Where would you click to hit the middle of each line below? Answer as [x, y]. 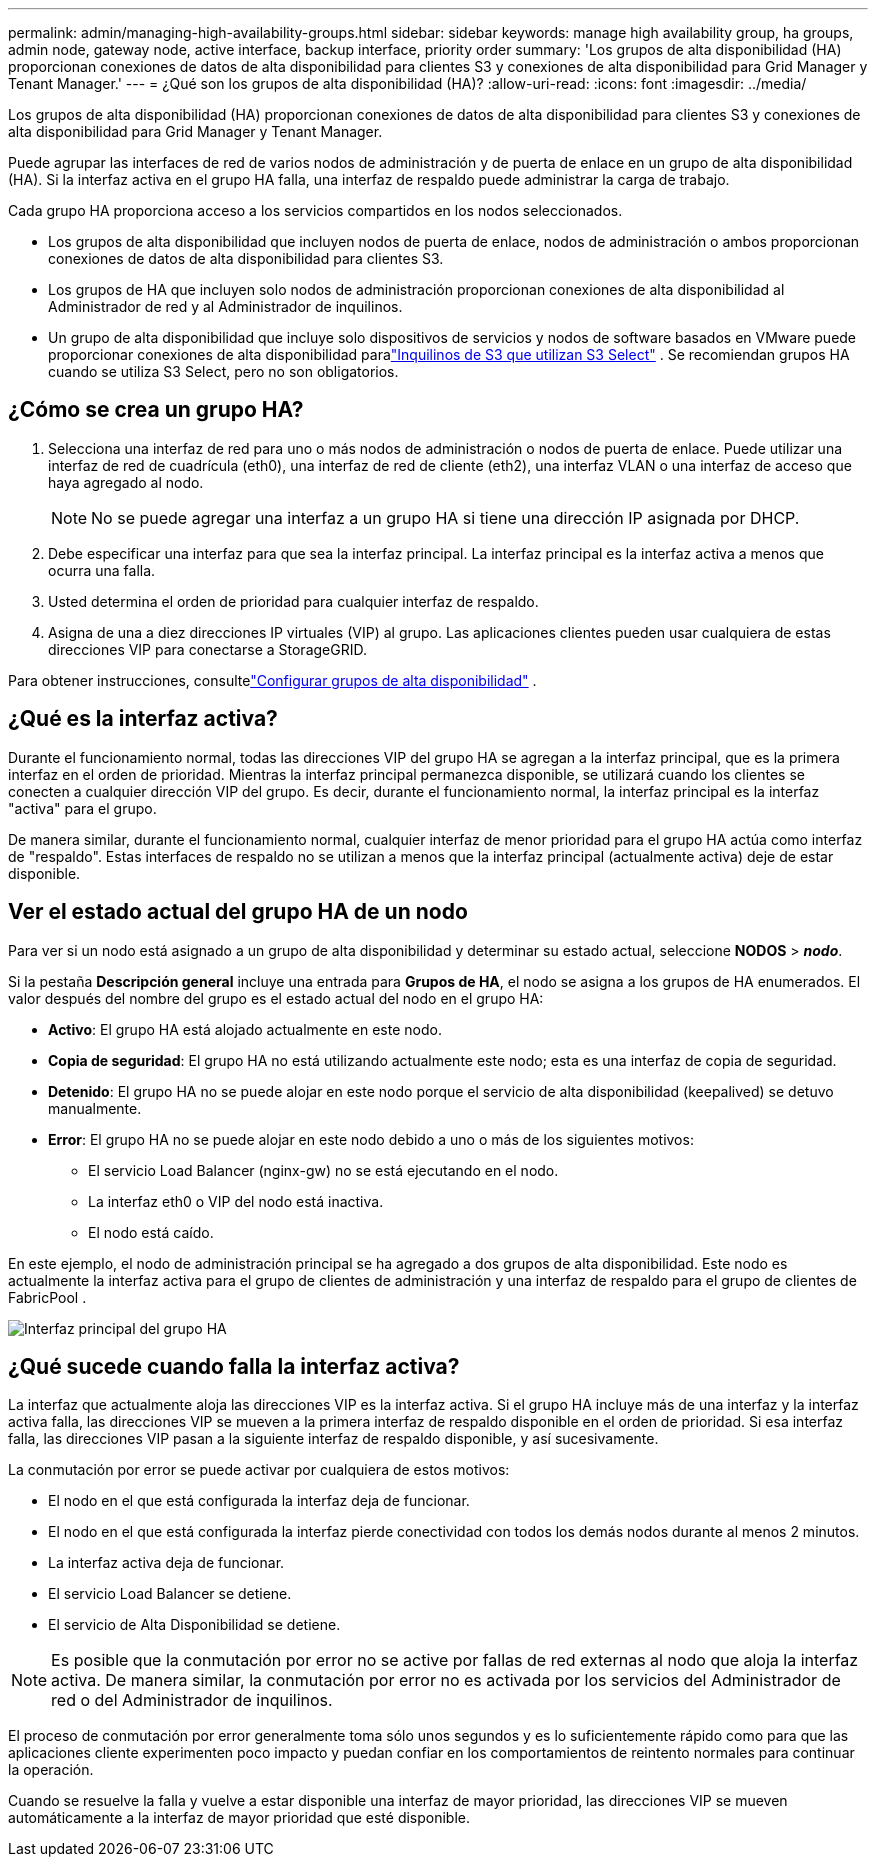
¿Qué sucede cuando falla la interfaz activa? [234, 1366]
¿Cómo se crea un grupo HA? [156, 410]
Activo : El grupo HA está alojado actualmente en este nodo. [245, 1029]
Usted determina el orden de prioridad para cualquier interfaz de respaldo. [293, 601]
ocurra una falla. [102, 570]
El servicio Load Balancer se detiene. [170, 1594]
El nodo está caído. [151, 1232]
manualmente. [95, 1108]
